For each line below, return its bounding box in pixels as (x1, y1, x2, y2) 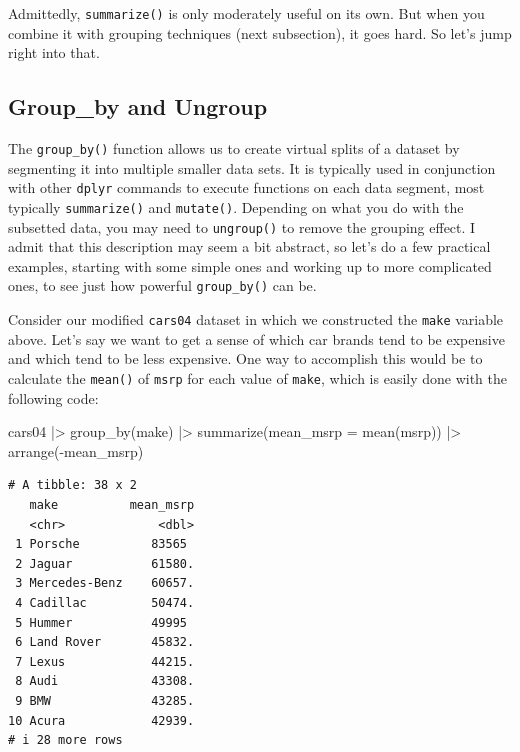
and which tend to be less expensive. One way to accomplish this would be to (8, 348, 483, 369)
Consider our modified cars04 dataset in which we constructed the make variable (8, 309, 504, 330)
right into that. (8, 42, 100, 63)
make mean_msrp (29, 497, 195, 512)
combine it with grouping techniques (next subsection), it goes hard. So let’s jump (8, 22, 512, 43)
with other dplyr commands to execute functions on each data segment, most (8, 177, 485, 198)
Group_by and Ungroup (8, 91, 268, 122)
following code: (8, 387, 99, 408)
